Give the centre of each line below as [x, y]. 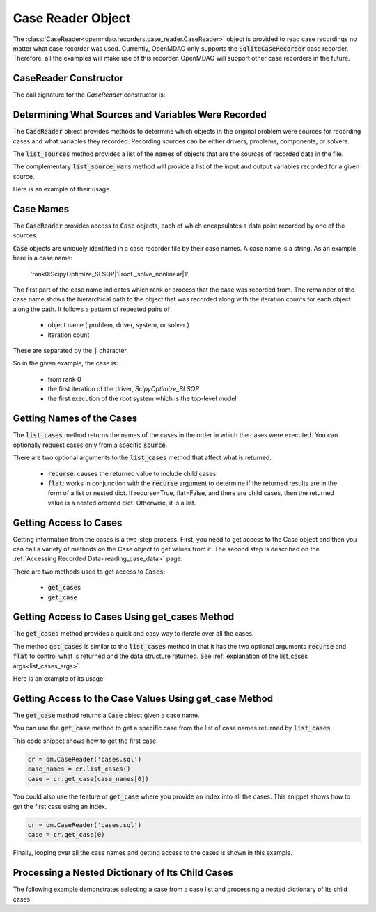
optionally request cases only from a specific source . [90, 445]
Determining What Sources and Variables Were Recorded [140, 115]
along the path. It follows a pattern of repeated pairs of [92, 309]
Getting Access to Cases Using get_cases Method [124, 617]
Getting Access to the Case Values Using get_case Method [143, 699]
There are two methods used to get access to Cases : [89, 572]
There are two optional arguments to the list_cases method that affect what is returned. [142, 458]
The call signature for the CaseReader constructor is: [89, 95]
